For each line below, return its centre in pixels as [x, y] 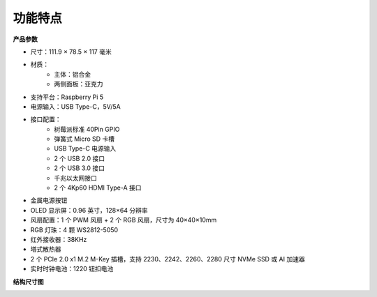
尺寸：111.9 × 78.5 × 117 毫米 [71, 52]
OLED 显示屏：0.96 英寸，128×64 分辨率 [89, 210]
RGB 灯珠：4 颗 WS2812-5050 [74, 229]
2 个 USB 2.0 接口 [79, 158]
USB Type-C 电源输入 [85, 148]
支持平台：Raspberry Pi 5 [67, 97]
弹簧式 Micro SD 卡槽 [84, 139]
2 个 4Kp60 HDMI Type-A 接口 [98, 188]
